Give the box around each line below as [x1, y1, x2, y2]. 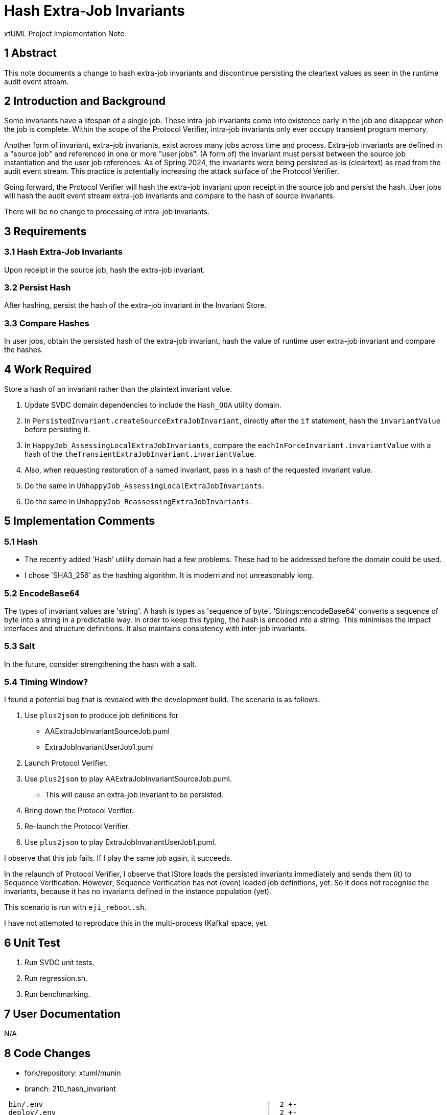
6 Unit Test [4, 936, 60, 949]
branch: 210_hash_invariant [25, 1084, 116, 1093]
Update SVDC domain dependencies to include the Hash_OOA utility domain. [25, 400, 281, 409]
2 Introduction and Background [4, 95, 166, 108]
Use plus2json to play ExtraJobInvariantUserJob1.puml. [25, 838, 217, 847]
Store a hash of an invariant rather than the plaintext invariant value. [4, 385, 232, 393]
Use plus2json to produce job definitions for [25, 711, 179, 720]
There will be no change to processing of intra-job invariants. [4, 207, 209, 216]
